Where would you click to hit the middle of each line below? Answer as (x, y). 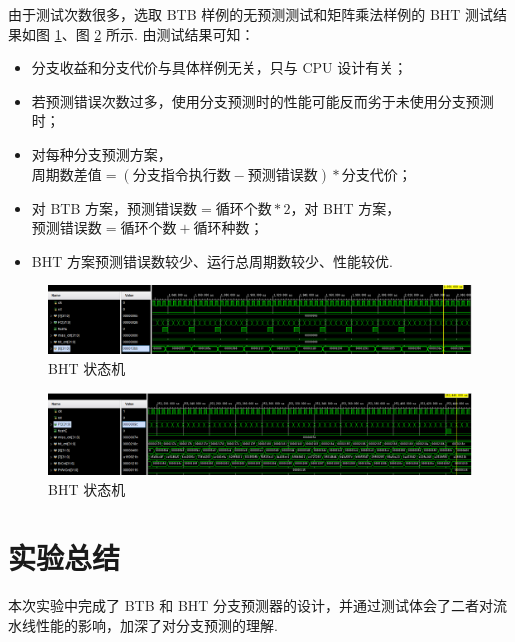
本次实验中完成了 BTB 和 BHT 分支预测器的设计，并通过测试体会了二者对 (251, 605)
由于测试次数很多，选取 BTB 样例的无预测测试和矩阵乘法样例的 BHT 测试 (251, 14)
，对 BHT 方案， (345, 207)
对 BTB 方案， (79, 207)
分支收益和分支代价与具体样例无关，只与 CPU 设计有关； (219, 67)
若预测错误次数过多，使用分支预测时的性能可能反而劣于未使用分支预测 (262, 100)
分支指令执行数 (181, 175)
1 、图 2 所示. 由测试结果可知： (154, 33)
